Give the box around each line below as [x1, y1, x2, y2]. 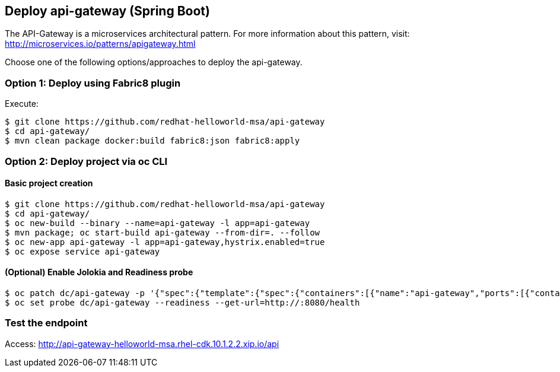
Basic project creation [5, 178, 93, 189]
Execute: [5, 98, 39, 109]
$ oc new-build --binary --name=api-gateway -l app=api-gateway [5, 218, 310, 228]
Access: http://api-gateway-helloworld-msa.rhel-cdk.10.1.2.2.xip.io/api [5, 338, 279, 349]
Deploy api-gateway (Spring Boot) [5, 4, 210, 18]
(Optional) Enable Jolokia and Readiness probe [5, 267, 193, 278]
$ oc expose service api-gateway [5, 246, 160, 256]
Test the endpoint [5, 317, 88, 329]
